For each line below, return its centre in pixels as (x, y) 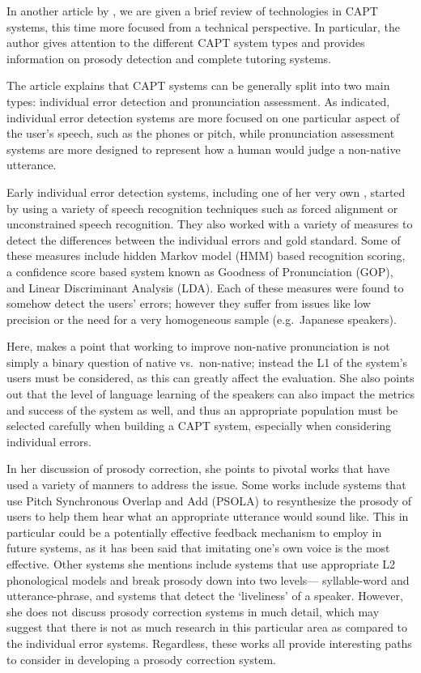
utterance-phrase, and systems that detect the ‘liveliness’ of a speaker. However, (205, 596)
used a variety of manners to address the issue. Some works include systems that (206, 485)
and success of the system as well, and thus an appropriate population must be (202, 409)
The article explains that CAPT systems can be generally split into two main (198, 85)
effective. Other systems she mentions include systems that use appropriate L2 (201, 564)
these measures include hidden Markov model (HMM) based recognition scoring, (206, 256)
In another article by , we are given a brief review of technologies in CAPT (192, 11)
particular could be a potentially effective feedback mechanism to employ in (194, 532)
